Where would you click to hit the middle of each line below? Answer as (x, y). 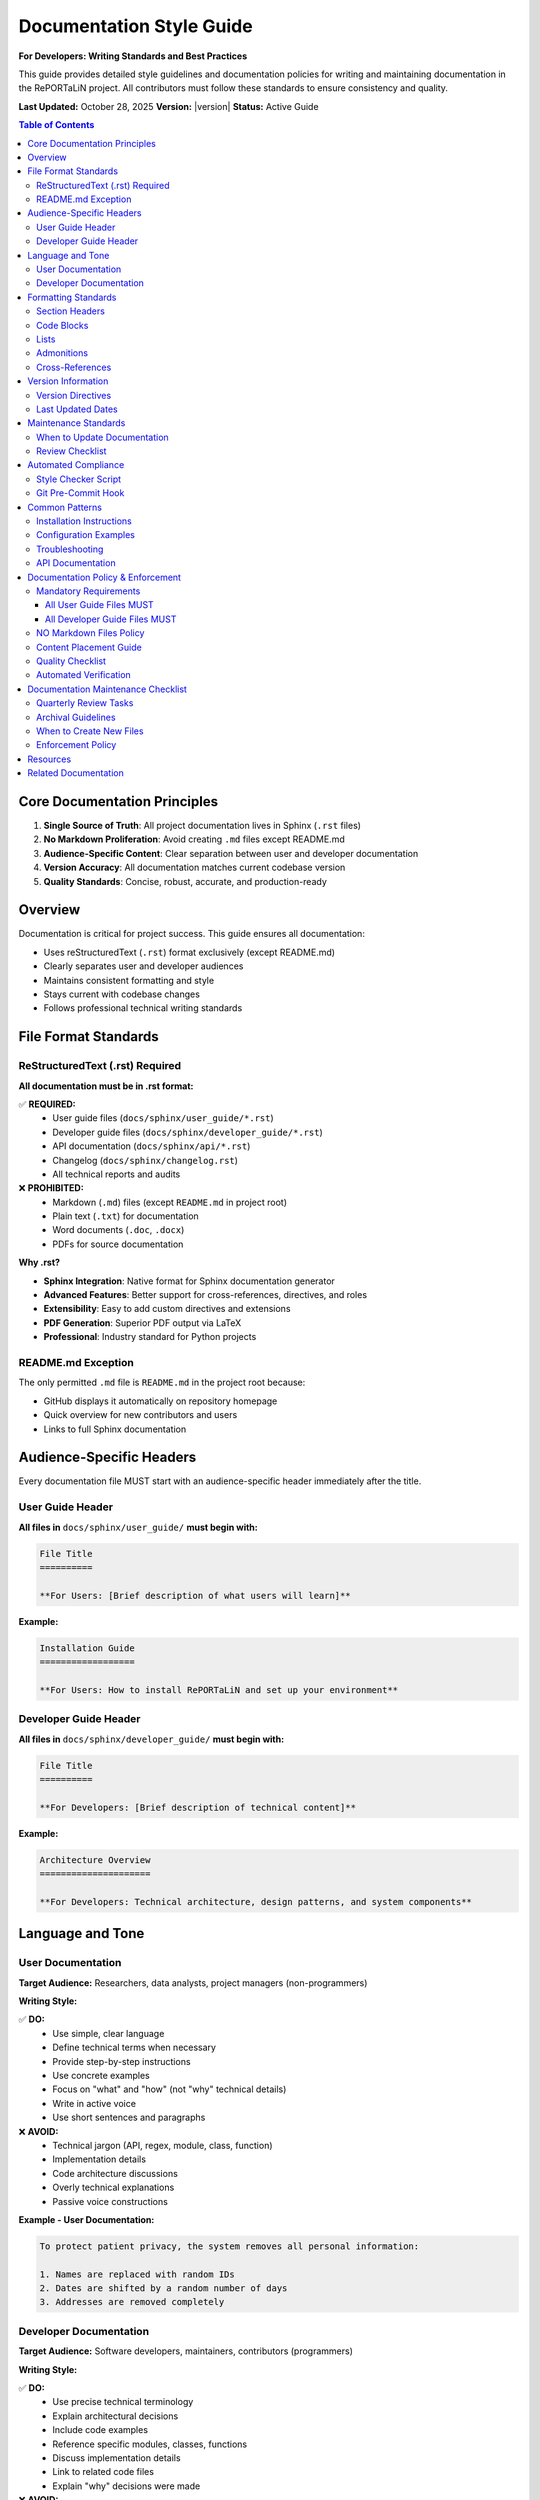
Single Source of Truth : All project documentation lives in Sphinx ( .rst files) (202, 825)
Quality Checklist (71, 661)
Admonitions (62, 353)
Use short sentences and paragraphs (129, 2117)
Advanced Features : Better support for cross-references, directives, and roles (205, 1295)
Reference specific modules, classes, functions (150, 2444)
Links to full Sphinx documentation (115, 1429)
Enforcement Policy (76, 745)
